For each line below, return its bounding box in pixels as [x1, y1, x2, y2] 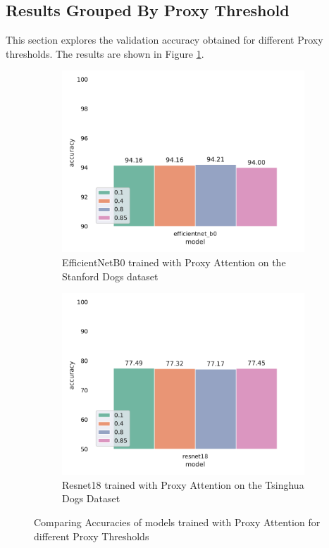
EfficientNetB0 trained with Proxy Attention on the [62, 254, 286, 269]
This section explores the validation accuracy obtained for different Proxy [6, 32, 323, 47]
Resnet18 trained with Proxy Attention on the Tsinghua [62, 477, 304, 492]
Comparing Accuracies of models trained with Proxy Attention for [34, 514, 321, 529]
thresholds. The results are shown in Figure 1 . [6, 46, 204, 61]
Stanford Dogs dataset [62, 268, 159, 283]
